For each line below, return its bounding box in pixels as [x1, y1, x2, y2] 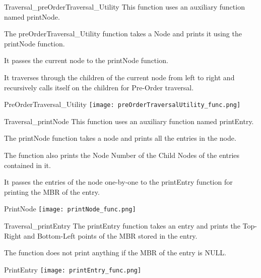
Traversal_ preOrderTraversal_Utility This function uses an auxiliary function [4, 2, 245, 12]
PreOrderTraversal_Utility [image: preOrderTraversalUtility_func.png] [4, 99, 241, 109]
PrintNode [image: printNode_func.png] [4, 203, 136, 214]
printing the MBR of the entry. [4, 186, 100, 197]
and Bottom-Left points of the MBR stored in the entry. [23, 230, 198, 241]
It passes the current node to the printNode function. [4, 55, 168, 66]
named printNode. [4, 11, 60, 22]
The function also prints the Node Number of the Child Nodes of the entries [4, 150, 240, 160]
